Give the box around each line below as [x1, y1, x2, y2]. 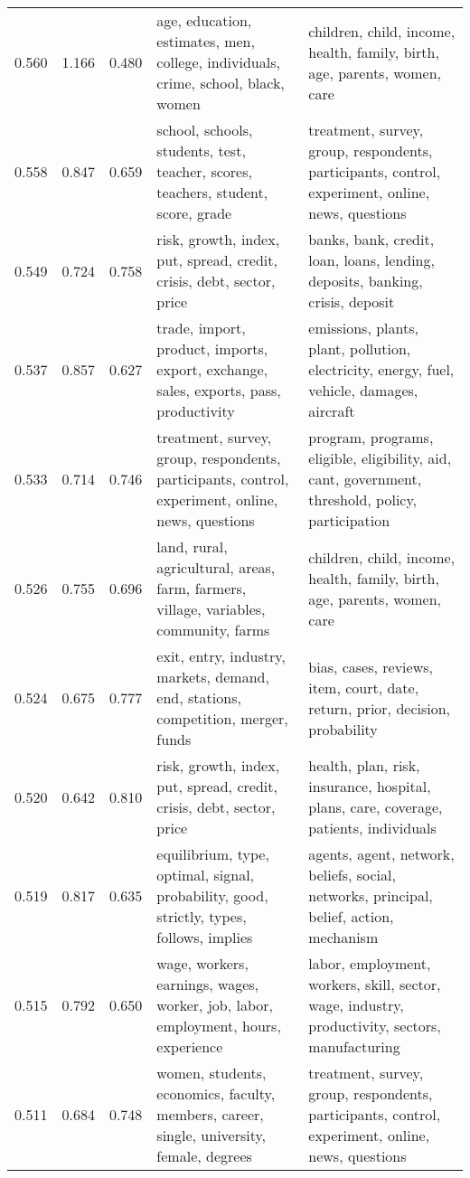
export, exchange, [156, 359, 268, 380]
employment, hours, [156, 1015, 281, 1036]
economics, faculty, [156, 1083, 276, 1104]
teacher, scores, [156, 161, 252, 182]
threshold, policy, [308, 489, 418, 510]
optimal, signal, [156, 864, 255, 885]
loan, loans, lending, [308, 250, 435, 270]
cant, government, [308, 468, 422, 489]
